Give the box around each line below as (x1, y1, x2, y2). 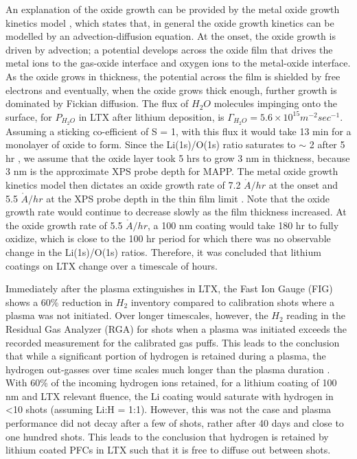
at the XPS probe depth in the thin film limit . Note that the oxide (46, 191, 330, 205)
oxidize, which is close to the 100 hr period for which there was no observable (5, 231, 331, 246)
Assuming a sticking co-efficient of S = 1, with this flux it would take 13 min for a (5, 123, 352, 138)
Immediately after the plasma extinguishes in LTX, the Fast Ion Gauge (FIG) (5, 281, 333, 296)
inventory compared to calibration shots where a (130, 294, 335, 309)
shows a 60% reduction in (5, 294, 113, 309)
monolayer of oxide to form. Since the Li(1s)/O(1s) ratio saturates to (5, 137, 296, 152)
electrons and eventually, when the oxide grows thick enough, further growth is (5, 82, 337, 97)
